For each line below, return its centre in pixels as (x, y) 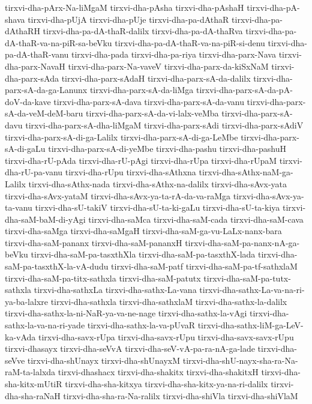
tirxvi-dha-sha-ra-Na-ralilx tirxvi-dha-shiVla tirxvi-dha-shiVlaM (181, 395)
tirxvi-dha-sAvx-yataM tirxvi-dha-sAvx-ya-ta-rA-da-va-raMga (118, 195)
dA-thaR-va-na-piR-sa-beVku (58, 42)
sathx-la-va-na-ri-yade (45, 325)
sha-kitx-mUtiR (34, 384)
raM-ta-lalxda (30, 372)
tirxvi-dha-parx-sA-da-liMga (142, 90)
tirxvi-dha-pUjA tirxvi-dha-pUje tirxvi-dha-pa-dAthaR (128, 19)
